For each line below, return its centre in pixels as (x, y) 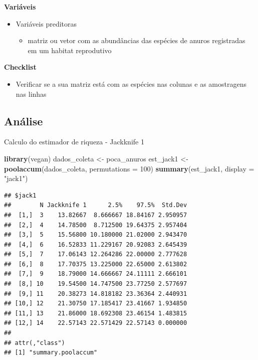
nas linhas (31, 94)
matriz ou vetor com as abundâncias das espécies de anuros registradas (137, 40)
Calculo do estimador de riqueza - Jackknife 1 (74, 142)
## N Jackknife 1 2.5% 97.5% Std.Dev (96, 205)
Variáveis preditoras (46, 23)
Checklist (20, 67)
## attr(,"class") (35, 343)
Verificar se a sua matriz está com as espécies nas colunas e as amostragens (131, 83)
